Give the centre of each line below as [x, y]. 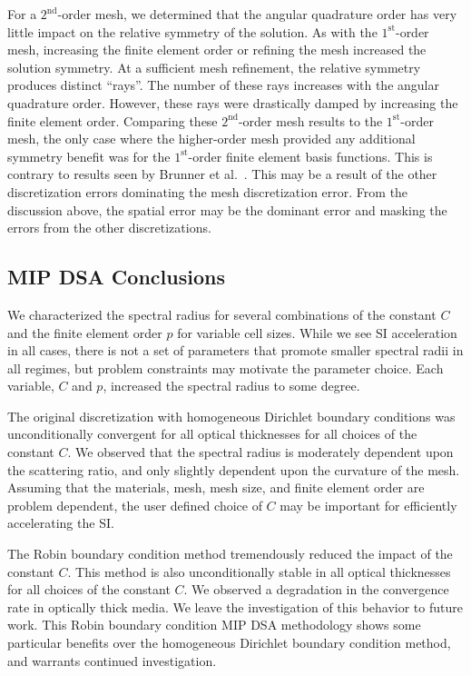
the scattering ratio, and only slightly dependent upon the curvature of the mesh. [234, 469]
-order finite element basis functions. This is [310, 156]
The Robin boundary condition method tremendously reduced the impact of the [230, 554]
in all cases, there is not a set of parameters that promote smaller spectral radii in [235, 350]
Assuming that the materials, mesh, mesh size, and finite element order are [216, 487]
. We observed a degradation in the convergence [316, 589]
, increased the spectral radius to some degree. [231, 386]
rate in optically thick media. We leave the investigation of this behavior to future [235, 606]
